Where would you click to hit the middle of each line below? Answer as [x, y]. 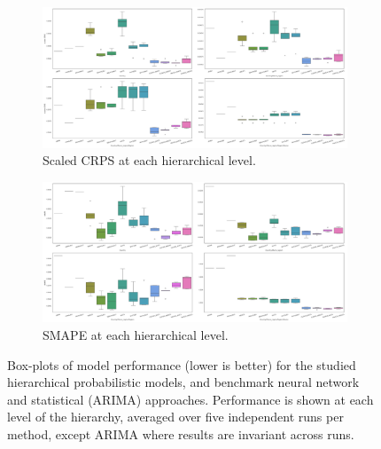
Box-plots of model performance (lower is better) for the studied [182, 364]
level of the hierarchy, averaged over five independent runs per [175, 417]
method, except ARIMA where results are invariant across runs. [181, 433]
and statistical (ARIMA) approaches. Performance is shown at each [190, 399]
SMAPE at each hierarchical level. [136, 334]
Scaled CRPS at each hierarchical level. [149, 160]
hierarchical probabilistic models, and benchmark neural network [183, 382]
